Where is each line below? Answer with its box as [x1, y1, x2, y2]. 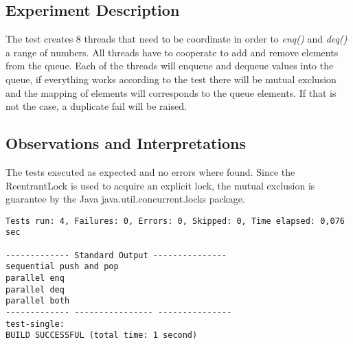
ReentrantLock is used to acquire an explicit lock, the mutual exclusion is [5, 178, 315, 192]
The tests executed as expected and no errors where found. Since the [5, 164, 295, 179]
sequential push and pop [5, 262, 119, 272]
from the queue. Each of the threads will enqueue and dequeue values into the [5, 58, 334, 73]
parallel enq [5, 273, 65, 284]
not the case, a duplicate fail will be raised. [5, 99, 187, 113]
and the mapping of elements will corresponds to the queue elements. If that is [5, 85, 337, 100]
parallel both [5, 296, 70, 306]
